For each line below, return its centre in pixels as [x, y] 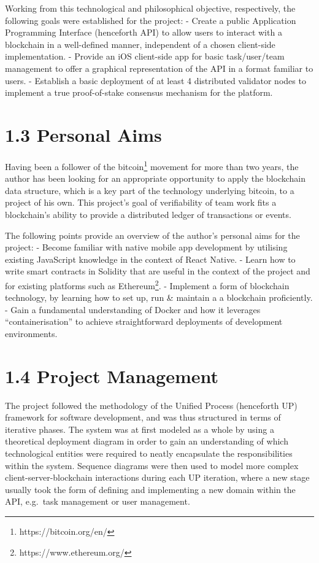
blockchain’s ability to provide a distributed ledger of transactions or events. [148, 214]
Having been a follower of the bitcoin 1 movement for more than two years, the [152, 165]
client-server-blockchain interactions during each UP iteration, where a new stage [157, 477]
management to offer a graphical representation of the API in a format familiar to [159, 68]
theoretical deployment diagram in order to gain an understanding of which [147, 441]
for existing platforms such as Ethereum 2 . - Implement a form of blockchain [147, 284]
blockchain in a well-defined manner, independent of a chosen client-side [140, 44]
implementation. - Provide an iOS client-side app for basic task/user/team [145, 56]
